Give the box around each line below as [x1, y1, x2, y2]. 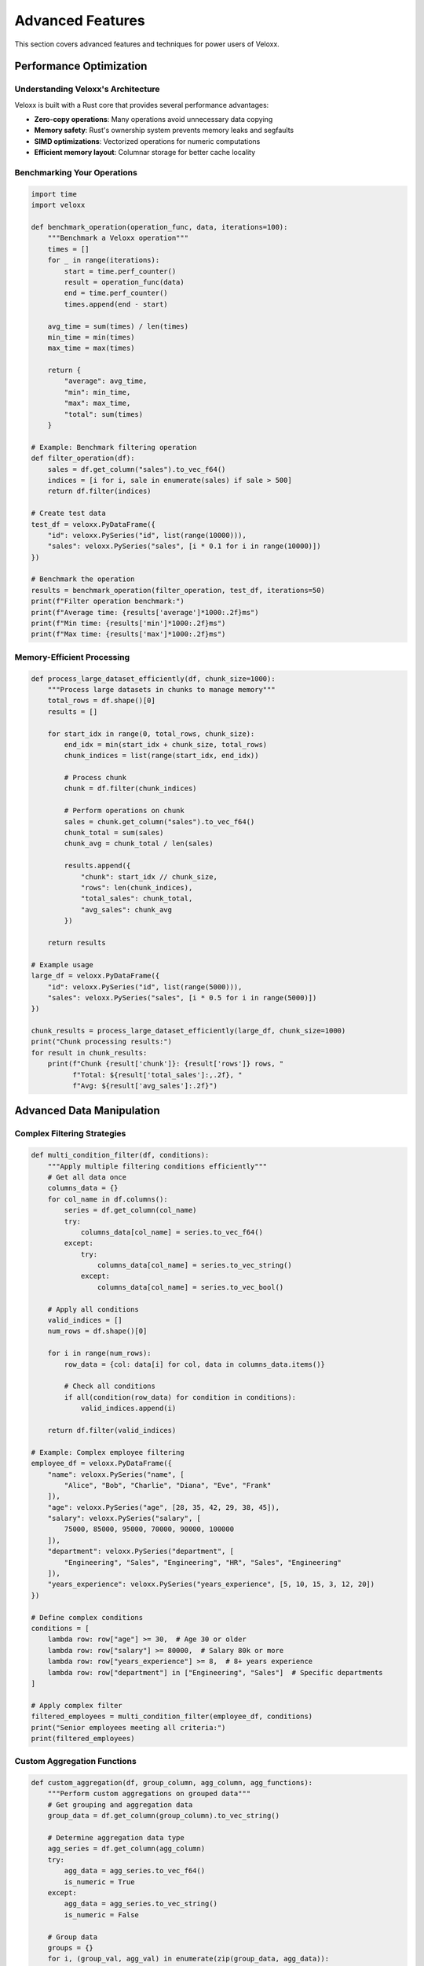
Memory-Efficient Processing [14, 651, 130, 662]
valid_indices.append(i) [80, 1404, 177, 1413]
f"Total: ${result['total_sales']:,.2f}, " [71, 1070, 243, 1079]
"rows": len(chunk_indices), [80, 883, 193, 892]
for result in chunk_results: [31, 1048, 148, 1057]
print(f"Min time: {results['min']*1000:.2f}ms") [31, 619, 226, 628]
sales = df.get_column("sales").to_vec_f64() [47, 465, 226, 473]
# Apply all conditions [47, 1305, 139, 1313]
